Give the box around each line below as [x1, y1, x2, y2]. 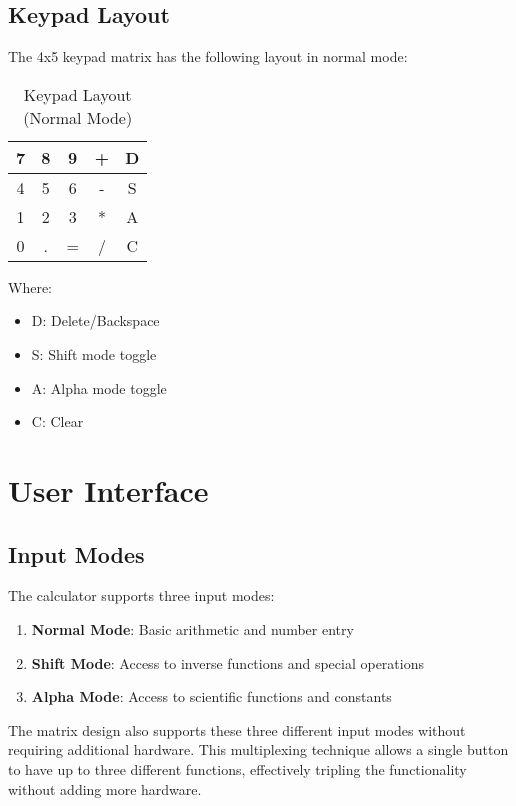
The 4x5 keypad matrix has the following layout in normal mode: [8, 46, 408, 67]
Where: [8, 276, 52, 297]
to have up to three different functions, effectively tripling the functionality [8, 758, 467, 779]
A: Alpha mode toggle [31, 377, 167, 398]
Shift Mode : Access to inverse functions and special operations [31, 652, 424, 673]
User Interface [8, 469, 209, 510]
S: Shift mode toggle [31, 343, 157, 364]
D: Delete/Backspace [31, 310, 160, 331]
